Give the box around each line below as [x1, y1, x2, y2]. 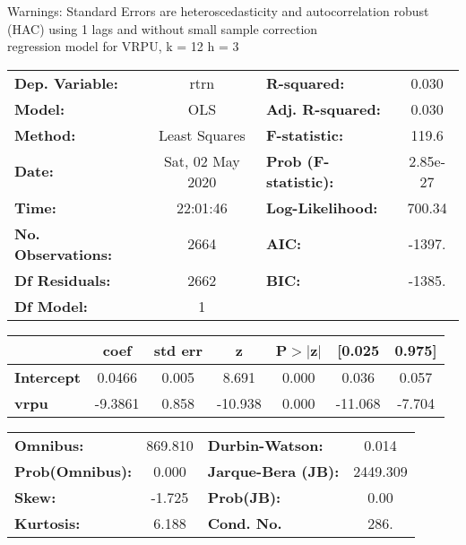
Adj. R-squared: [265, 98, 381, 119]
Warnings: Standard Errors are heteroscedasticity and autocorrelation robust [7, 2, 429, 20]
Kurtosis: [14, 512, 81, 533]
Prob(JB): [207, 486, 281, 507]
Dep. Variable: [14, 72, 118, 93]
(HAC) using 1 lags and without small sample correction [7, 19, 318, 38]
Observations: [14, 243, 113, 264]
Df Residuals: [14, 269, 111, 290]
